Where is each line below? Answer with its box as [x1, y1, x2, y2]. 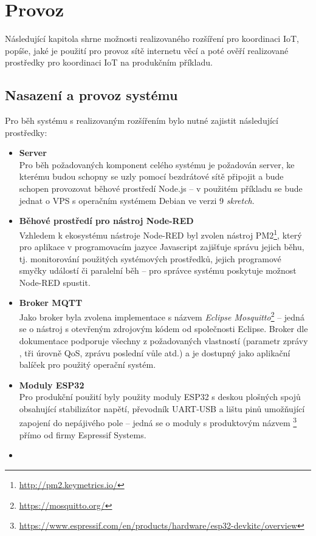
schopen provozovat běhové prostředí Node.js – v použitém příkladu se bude [19, 182, 303, 195]
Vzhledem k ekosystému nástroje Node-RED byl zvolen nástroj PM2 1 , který [19, 226, 302, 241]
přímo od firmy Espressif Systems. [19, 428, 146, 441]
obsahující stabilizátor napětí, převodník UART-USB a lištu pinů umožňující [19, 402, 305, 415]
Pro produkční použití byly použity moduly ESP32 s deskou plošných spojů [19, 390, 301, 403]
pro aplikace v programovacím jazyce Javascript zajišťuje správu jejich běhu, [19, 240, 304, 253]
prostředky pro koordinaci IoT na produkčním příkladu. [5, 56, 213, 69]
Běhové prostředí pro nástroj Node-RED [19, 214, 194, 227]
